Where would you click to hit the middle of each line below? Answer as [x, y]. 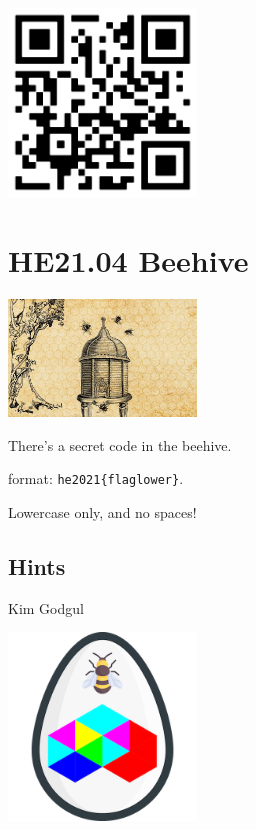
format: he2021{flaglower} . [96, 478]
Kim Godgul [46, 607]
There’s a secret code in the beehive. [120, 444]
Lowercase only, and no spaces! [102, 511]
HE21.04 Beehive [128, 259]
